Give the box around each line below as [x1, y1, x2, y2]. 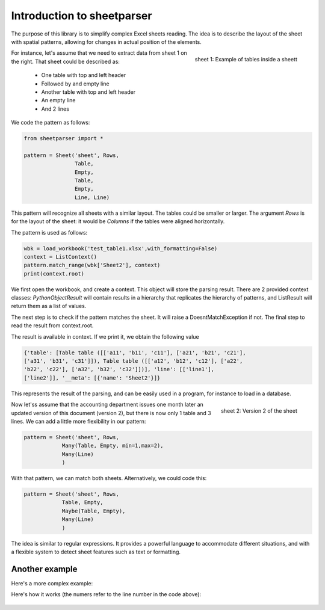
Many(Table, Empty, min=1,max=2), [61, 442, 164, 449]
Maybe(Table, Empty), [61, 507, 126, 514]
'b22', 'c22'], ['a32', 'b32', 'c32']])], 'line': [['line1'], [23, 366, 215, 373]
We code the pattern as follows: [11, 119, 90, 126]
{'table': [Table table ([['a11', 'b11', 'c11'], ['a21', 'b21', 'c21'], [23, 349, 246, 356]
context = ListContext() [23, 253, 97, 260]
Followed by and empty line [41, 80, 110, 87]
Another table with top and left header [41, 88, 135, 96]
